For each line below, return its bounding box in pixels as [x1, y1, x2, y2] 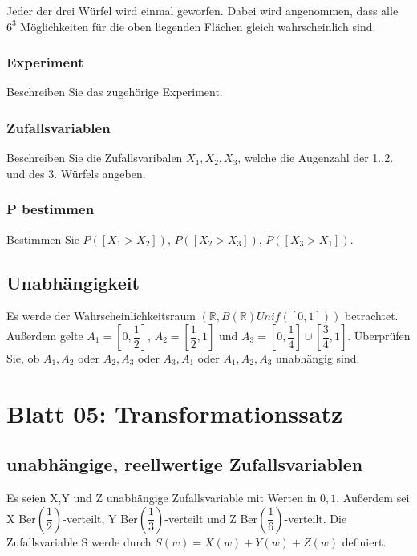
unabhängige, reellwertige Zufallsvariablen [6, 452, 363, 477]
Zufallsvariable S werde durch [6, 533, 152, 550]
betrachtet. [344, 307, 399, 324]
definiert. [342, 533, 387, 550]
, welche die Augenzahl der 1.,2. [237, 149, 394, 166]
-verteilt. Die [284, 509, 347, 526]
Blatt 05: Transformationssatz [6, 396, 343, 429]
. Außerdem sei [336, 489, 410, 506]
